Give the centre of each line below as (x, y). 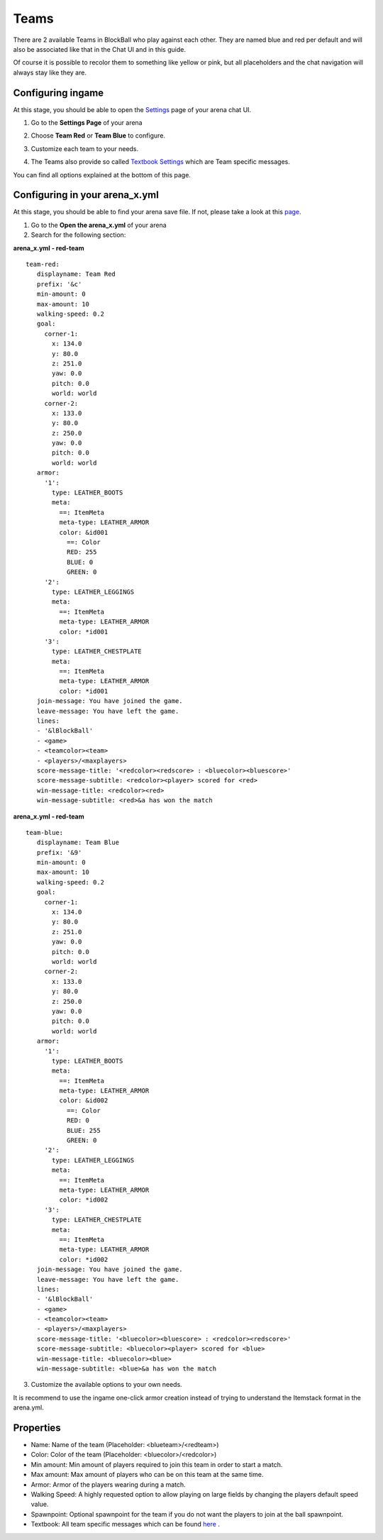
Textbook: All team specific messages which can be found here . (125, 1524)
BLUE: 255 (83, 1130)
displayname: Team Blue (78, 843)
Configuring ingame (59, 93)
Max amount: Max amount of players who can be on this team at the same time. (147, 1475)
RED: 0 (78, 1120)
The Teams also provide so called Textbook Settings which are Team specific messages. (160, 162)
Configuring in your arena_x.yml (86, 195)
